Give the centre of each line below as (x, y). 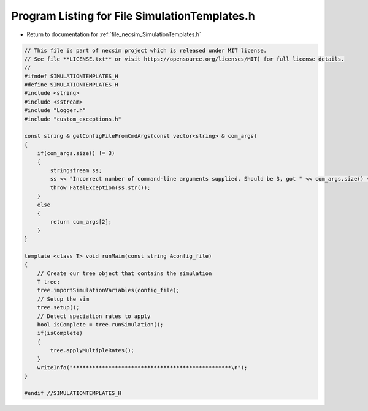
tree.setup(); (58, 307)
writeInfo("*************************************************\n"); (142, 367)
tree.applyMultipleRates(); (92, 350)
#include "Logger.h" (55, 111)
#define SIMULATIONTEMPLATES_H (71, 85)
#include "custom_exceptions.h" (73, 119)
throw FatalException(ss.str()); (100, 187)
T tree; (49, 282)
